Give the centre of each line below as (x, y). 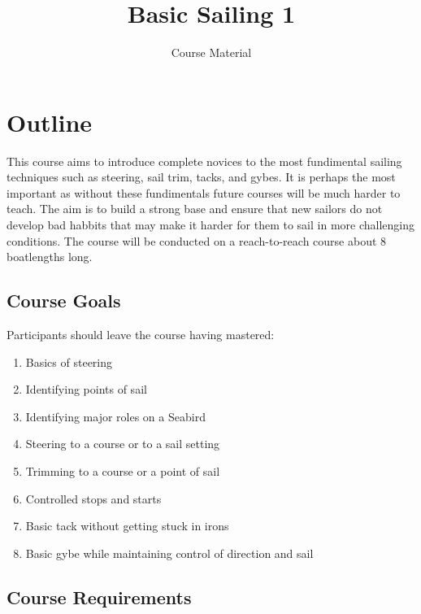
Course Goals (64, 300)
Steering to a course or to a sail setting (123, 444)
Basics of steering (69, 361)
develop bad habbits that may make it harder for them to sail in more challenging (210, 225)
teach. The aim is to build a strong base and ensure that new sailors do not (195, 209)
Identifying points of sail (86, 389)
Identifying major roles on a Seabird (115, 416)
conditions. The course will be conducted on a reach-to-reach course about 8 (197, 240)
